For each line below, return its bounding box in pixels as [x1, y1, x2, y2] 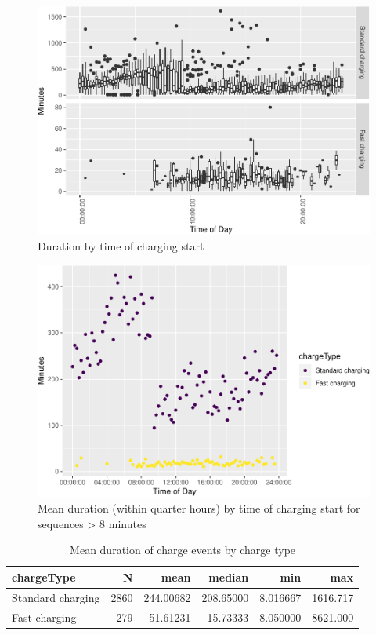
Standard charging [12, 589, 100, 605]
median [208, 568, 249, 585]
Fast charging [12, 608, 77, 625]
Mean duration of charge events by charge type [70, 542, 296, 558]
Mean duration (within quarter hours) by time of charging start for [38, 500, 360, 516]
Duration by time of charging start [38, 238, 204, 254]
